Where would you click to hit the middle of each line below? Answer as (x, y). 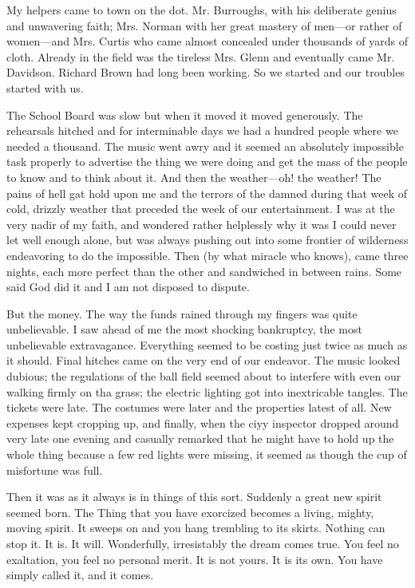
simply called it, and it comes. (80, 575)
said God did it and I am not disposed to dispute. (128, 287)
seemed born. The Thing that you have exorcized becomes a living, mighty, (190, 512)
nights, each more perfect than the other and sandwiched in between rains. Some (204, 271)
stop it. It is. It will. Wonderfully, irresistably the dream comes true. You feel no (203, 543)
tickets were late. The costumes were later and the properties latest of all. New (199, 407)
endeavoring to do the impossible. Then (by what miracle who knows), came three (207, 255)
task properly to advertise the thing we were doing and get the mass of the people (207, 162)
